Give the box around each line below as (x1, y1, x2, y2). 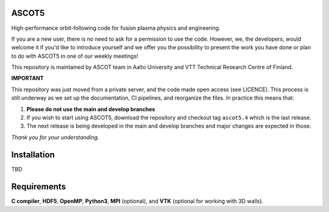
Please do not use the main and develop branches (26, 105, 155, 112)
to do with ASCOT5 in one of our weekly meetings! (11, 52, 138, 60)
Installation (11, 149, 55, 160)
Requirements (11, 181, 66, 191)
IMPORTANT (11, 75, 44, 82)
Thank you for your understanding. (11, 134, 100, 141)
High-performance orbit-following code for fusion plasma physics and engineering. (11, 24, 221, 32)
